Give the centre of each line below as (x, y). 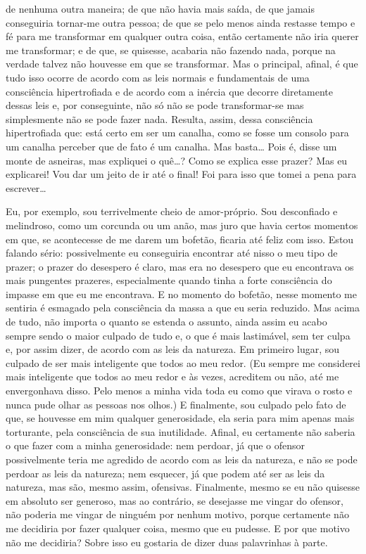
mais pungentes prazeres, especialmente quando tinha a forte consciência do (169, 280)
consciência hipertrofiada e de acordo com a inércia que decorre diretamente (170, 91)
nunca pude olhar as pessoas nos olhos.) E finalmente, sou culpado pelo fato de (176, 404)
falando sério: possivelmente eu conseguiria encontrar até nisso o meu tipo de (172, 253)
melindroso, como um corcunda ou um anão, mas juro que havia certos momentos (182, 225)
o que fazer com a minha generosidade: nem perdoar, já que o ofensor (155, 445)
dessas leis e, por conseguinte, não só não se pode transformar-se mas (155, 105)
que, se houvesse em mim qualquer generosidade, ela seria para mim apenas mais (180, 418)
